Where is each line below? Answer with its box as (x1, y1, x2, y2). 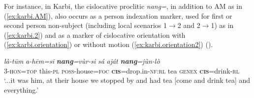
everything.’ (4, 84, 39, 95)
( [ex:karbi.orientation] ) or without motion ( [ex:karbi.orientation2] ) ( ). (4, 39, 213, 49)
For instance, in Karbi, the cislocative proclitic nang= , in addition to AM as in (4, 1, 243, 11)
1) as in (211, 20, 234, 30)
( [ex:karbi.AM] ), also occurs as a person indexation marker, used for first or (4, 10, 232, 21)
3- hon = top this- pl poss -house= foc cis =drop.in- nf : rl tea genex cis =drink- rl (4, 65, 239, 75)
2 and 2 (177, 20, 200, 30)
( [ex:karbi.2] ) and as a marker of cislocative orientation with (4, 29, 186, 40)
